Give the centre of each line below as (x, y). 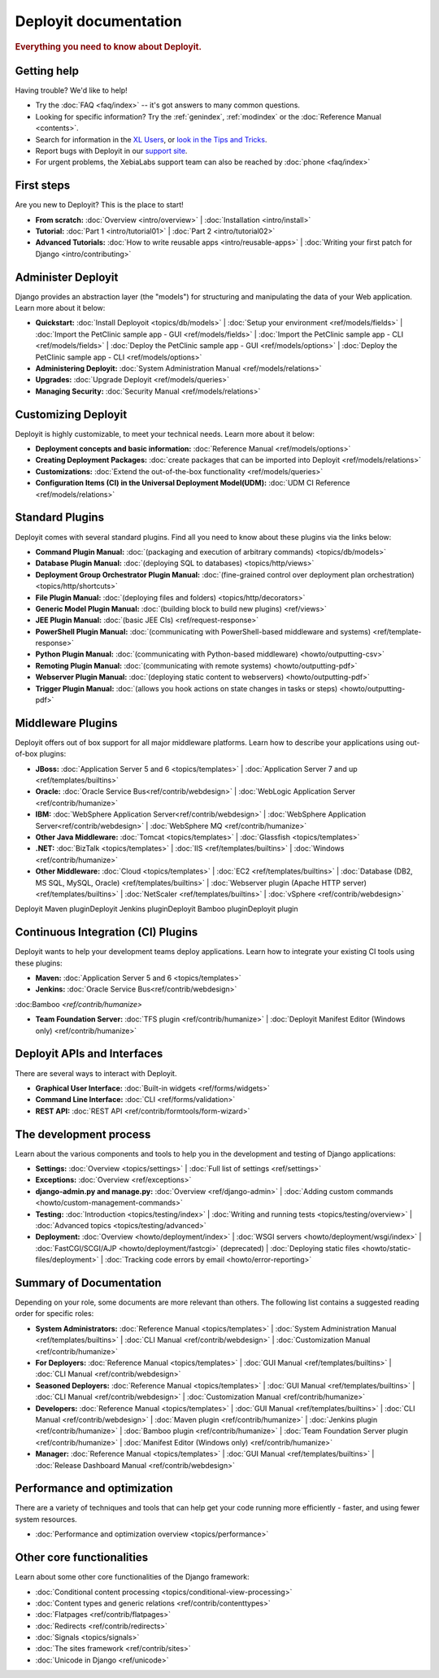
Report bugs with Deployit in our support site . (111, 150)
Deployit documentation (98, 21)
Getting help (47, 70)
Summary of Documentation (88, 1282)
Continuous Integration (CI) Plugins (106, 933)
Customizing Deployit (71, 414)
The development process (83, 1134)
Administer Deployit (67, 277)
